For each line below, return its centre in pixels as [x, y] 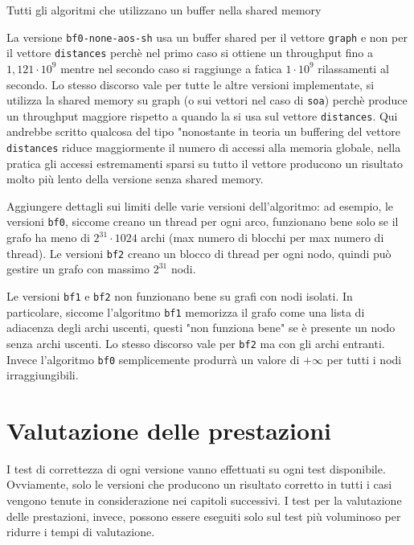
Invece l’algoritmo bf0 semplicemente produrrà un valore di [153, 359]
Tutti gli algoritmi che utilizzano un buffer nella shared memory [164, 10]
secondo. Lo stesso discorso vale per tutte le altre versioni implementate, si [191, 84]
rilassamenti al [353, 68]
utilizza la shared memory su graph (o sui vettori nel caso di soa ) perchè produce [207, 100]
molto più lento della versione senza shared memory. [135, 179]
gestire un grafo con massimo [78, 269]
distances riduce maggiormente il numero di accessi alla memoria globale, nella [204, 147]
